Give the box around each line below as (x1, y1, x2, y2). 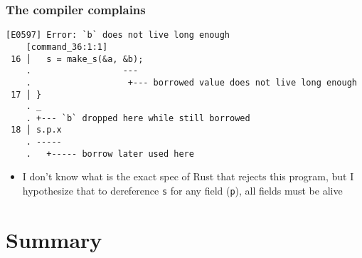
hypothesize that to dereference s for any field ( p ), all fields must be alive (22, 183, 343, 198)
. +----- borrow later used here (26, 148, 194, 159)
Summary (6, 225, 102, 254)
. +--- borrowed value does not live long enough (26, 77, 357, 88)
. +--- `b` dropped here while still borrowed (26, 113, 250, 123)
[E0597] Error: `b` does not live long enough (6, 30, 230, 41)
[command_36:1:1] (26, 41, 108, 52)
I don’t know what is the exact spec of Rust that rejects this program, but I (22, 169, 354, 184)
